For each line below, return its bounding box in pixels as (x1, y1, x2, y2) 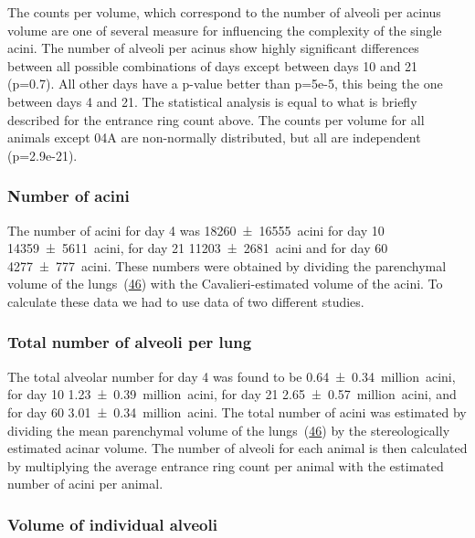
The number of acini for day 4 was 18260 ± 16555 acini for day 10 (7, 220, 385, 239)
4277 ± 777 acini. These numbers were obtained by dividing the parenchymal (7, 256, 447, 275)
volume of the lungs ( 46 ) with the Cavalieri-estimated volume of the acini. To (7, 274, 443, 293)
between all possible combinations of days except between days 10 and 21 (7, 56, 418, 75)
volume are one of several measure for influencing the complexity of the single (7, 20, 442, 39)
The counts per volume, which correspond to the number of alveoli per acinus (7, 3, 441, 21)
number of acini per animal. (7, 474, 164, 493)
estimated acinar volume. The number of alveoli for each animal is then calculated (7, 438, 468, 458)
